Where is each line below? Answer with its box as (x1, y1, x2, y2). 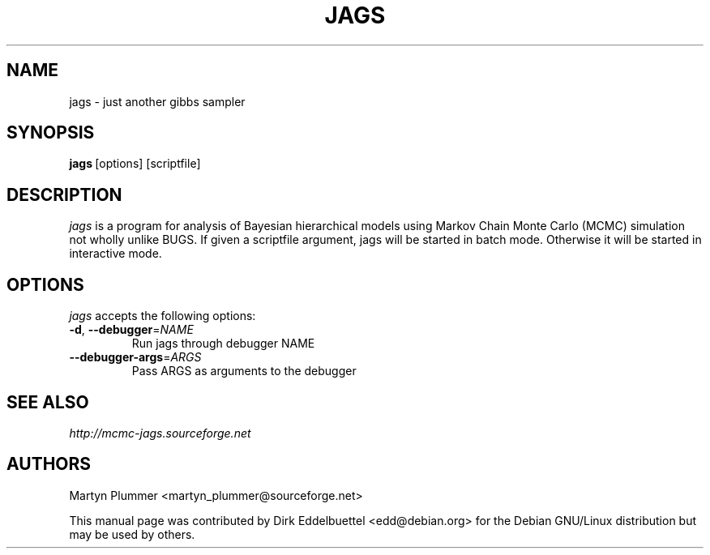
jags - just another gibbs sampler (69, 94, 246, 109)
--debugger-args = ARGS (69, 350, 202, 365)
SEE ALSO (6, 391, 89, 412)
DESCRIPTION (6, 184, 122, 205)
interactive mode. (69, 246, 162, 261)
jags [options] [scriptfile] (69, 156, 201, 171)
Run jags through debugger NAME (131, 336, 315, 351)
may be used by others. (69, 527, 195, 541)
